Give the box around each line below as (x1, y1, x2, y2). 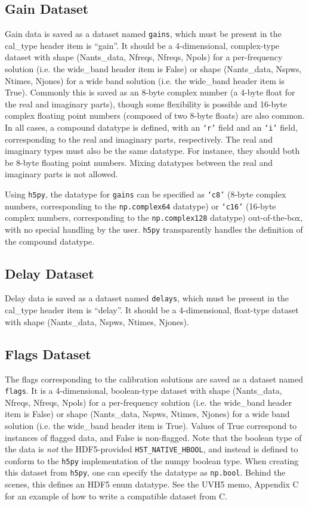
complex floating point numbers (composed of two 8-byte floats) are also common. (5, 109, 305, 122)
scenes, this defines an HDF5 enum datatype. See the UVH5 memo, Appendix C (5, 478, 299, 490)
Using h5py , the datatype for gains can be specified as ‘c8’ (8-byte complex (5, 188, 286, 200)
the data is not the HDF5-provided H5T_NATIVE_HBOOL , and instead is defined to (5, 443, 298, 455)
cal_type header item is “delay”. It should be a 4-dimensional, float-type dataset (5, 304, 299, 316)
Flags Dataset (5, 344, 91, 363)
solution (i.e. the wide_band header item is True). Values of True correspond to (5, 419, 297, 431)
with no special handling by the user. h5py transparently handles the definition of (5, 223, 303, 236)
